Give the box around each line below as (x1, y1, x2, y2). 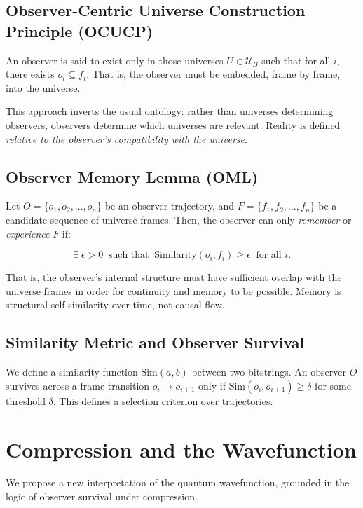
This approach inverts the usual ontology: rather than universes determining (6, 104, 334, 118)
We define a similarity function (6, 364, 138, 379)
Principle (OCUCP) (6, 20, 153, 41)
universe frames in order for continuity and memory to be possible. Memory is (6, 283, 341, 298)
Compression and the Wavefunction (6, 434, 357, 463)
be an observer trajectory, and (104, 198, 235, 213)
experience (6, 226, 50, 240)
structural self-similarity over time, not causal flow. (6, 297, 225, 312)
